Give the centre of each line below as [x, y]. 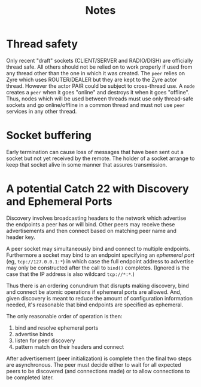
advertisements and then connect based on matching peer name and [91, 231]
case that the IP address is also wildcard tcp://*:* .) [70, 274]
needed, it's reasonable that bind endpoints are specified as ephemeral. [95, 305]
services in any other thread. [42, 111]
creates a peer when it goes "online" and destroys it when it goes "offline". [98, 92]
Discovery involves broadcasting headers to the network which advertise [96, 218]
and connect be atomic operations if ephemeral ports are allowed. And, [94, 292]
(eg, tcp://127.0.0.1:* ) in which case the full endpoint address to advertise [100, 261]
